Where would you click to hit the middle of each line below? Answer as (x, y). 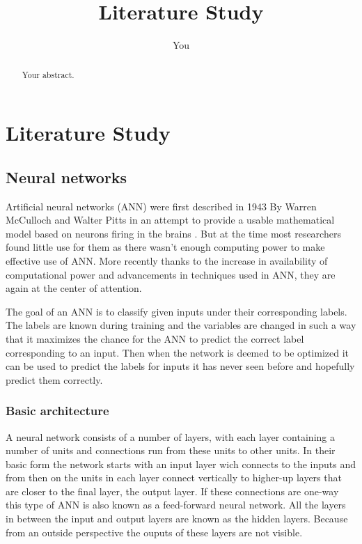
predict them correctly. (54, 379)
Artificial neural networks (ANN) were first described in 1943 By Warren (161, 206)
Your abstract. (48, 74)
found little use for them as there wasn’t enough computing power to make (165, 247)
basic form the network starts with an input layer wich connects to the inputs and (181, 464)
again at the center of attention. (74, 288)
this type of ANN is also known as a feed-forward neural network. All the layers (176, 505)
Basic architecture (57, 411)
